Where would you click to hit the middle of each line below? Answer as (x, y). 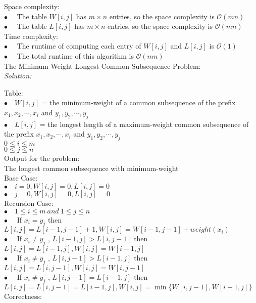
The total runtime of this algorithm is (75, 55)
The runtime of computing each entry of (79, 46)
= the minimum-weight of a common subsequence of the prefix (139, 102)
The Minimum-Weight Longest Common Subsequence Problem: (103, 66)
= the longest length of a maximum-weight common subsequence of (144, 124)
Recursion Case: (29, 203)
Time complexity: (31, 36)
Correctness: (23, 296)
